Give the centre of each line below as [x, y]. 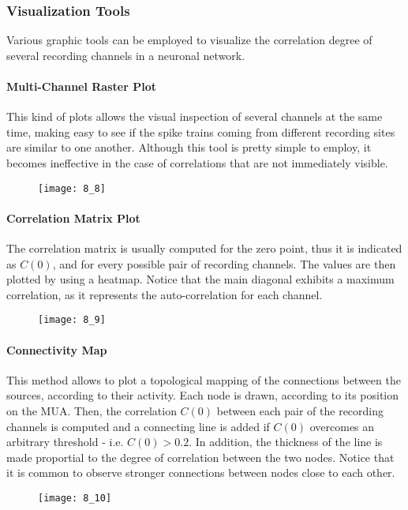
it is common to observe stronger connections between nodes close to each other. [201, 472]
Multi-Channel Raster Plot [81, 86]
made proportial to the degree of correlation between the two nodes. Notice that [200, 457]
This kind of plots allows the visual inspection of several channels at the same [195, 116]
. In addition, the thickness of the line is [286, 442]
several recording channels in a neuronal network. [126, 55]
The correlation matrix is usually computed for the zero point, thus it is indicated [204, 248]
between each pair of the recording [300, 411]
